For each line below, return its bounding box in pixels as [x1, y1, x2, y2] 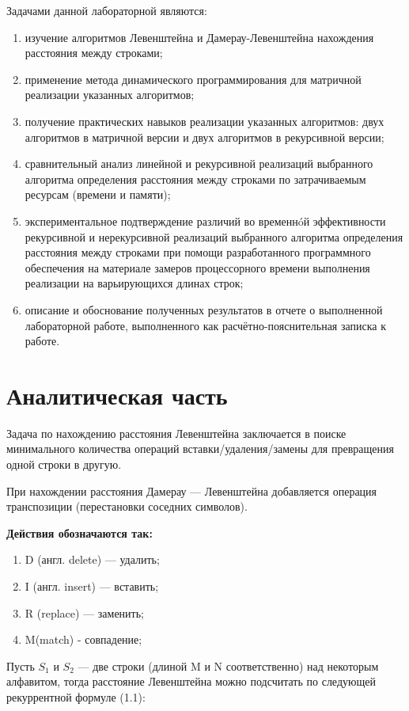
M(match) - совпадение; [25, 631, 142, 648]
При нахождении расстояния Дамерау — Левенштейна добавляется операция [6, 482, 377, 499]
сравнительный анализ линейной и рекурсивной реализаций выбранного [25, 155, 373, 172]
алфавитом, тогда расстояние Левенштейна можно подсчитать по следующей [6, 673, 376, 690]
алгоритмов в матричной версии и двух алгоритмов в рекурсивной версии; [25, 128, 384, 145]
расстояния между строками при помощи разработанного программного [25, 244, 371, 260]
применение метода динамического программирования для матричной [25, 70, 362, 87]
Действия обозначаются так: [6, 524, 153, 541]
